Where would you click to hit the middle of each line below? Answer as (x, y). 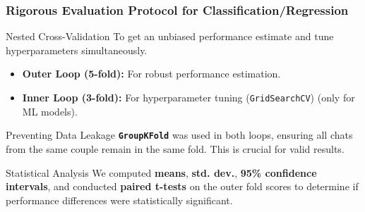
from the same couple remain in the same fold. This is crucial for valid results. (175, 148)
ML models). (50, 111)
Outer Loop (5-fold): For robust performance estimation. (151, 74)
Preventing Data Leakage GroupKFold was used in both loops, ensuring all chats (179, 135)
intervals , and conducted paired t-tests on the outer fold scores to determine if (182, 186)
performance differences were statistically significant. (119, 200)
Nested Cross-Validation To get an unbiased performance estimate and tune (170, 36)
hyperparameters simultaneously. (77, 50)
